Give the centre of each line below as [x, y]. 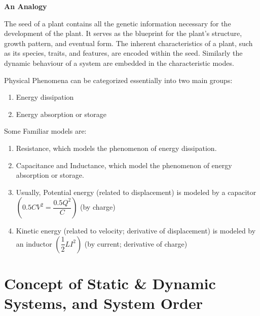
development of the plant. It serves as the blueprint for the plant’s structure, [123, 33]
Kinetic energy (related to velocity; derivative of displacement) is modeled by [136, 231]
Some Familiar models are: [45, 131]
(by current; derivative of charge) [136, 243]
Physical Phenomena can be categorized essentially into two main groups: [118, 80]
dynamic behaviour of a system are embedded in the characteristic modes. [119, 63]
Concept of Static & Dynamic [110, 283]
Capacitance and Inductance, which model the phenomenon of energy [124, 165]
